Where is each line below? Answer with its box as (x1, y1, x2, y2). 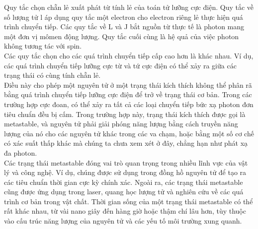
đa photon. (4, 147, 37, 158)
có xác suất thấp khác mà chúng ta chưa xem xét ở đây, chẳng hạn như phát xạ (4, 138, 248, 148)
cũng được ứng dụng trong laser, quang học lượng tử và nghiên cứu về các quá (4, 186, 244, 197)
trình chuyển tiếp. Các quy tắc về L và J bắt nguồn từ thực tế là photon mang (4, 21, 245, 32)
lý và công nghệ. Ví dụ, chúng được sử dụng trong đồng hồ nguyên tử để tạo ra (4, 167, 247, 177)
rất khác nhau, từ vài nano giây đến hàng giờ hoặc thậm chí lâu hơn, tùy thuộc (4, 206, 246, 216)
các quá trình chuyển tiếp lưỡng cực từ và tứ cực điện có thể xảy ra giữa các (4, 60, 237, 70)
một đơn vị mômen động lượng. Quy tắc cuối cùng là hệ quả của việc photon (4, 31, 239, 41)
